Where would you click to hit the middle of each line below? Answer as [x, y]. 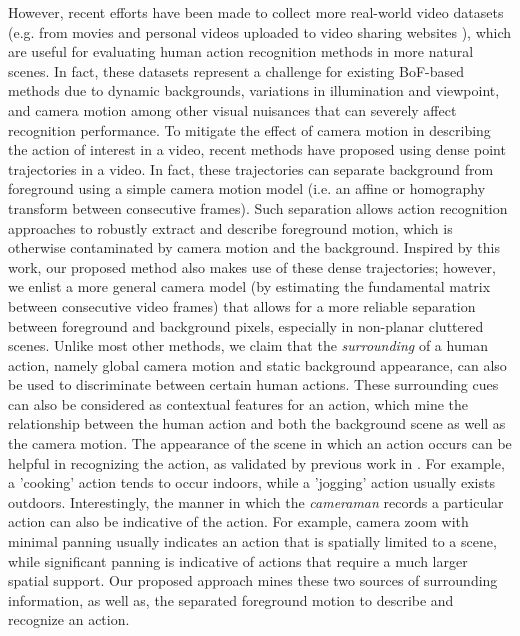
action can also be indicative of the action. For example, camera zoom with [238, 521]
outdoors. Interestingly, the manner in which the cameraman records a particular [256, 501]
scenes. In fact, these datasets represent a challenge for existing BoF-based [236, 70]
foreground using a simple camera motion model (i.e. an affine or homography [247, 188]
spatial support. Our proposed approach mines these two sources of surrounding [253, 580]
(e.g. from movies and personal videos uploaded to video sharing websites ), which [260, 31]
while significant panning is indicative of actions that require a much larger [238, 560]
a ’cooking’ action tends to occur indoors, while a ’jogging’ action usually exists [251, 482]
